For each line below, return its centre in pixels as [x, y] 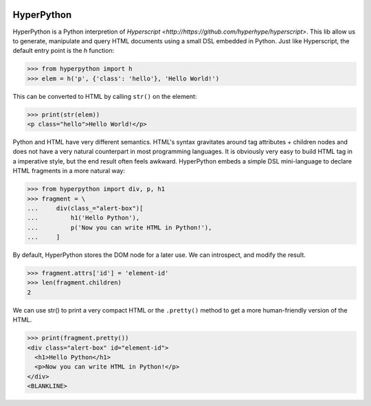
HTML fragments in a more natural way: [69, 171]
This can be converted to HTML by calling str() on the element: [105, 96]
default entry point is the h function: [64, 51]
